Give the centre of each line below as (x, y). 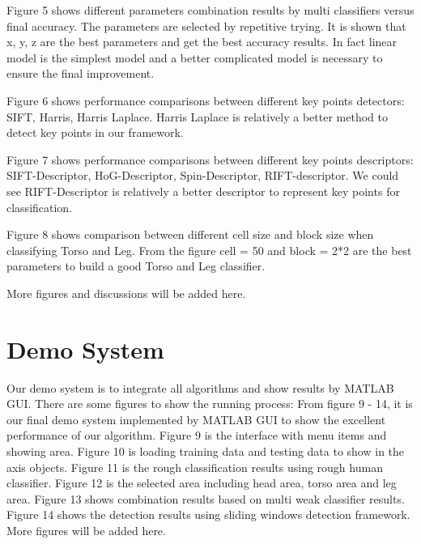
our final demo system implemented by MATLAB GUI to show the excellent (196, 419)
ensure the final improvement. (81, 73)
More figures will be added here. (86, 530)
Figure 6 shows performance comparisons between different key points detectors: (206, 100)
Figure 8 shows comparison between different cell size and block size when (190, 234)
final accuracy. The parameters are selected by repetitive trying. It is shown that (206, 25)
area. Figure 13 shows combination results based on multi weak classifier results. (206, 498)
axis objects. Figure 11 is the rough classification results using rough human (195, 467)
